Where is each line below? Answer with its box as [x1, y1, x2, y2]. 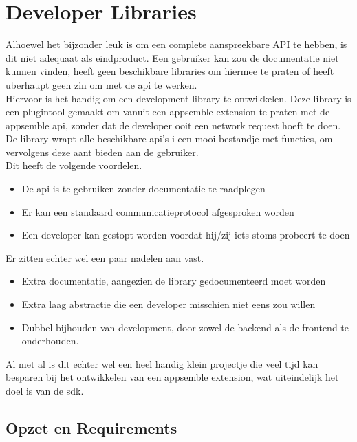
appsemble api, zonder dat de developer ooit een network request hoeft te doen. [6, 118, 341, 132]
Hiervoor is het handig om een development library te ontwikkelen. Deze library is [6, 91, 351, 105]
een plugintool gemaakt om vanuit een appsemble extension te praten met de [6, 104, 330, 119]
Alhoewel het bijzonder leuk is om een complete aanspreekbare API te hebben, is [6, 37, 347, 52]
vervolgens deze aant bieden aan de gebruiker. [6, 144, 199, 159]
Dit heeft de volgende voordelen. [6, 158, 142, 173]
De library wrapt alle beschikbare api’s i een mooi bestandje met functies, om [6, 131, 333, 146]
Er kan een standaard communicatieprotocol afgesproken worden [21, 204, 294, 219]
